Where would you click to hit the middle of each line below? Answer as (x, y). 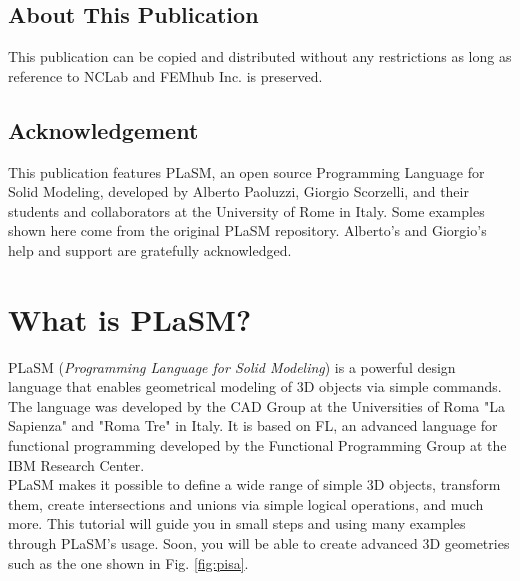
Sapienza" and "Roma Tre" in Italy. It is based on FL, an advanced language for (253, 425)
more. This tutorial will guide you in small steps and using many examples (237, 523)
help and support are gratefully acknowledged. (150, 249)
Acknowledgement (103, 129)
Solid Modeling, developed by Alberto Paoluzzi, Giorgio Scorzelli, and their (238, 191)
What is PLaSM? (130, 318)
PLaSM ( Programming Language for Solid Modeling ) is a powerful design (232, 366)
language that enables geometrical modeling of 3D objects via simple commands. (255, 386)
